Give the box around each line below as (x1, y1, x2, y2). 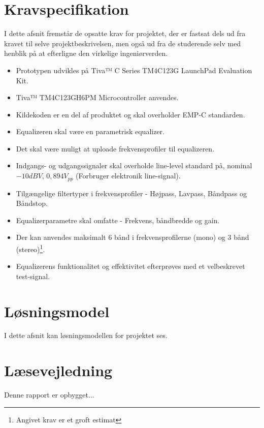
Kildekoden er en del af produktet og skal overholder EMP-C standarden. (16, 109, 245, 119)
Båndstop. (16, 198, 48, 208)
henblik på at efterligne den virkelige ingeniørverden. (4, 48, 168, 58)
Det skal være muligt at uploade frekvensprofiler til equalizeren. (16, 143, 215, 154)
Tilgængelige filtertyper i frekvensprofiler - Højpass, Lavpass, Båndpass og (16, 188, 247, 198)
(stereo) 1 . (16, 242, 45, 254)
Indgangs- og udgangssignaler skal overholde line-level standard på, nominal (16, 160, 252, 171)
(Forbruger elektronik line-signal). (76, 170, 181, 181)
